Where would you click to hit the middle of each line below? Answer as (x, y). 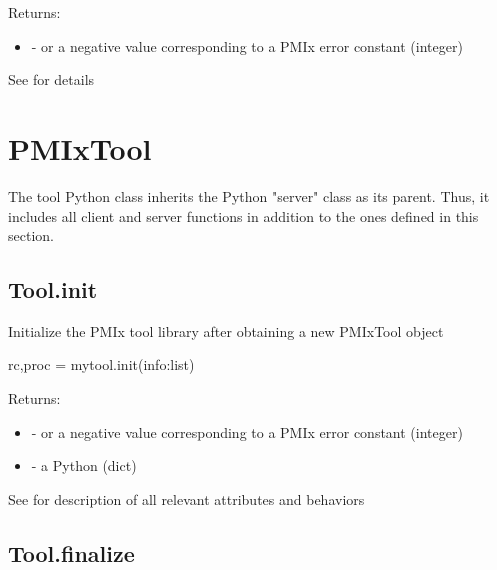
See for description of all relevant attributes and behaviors (186, 498)
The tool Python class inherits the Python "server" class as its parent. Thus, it (249, 195)
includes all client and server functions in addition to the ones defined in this (243, 215)
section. (31, 235)
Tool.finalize (71, 552)
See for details (51, 79)
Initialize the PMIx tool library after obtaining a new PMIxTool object (226, 330)
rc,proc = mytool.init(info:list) (101, 364)
